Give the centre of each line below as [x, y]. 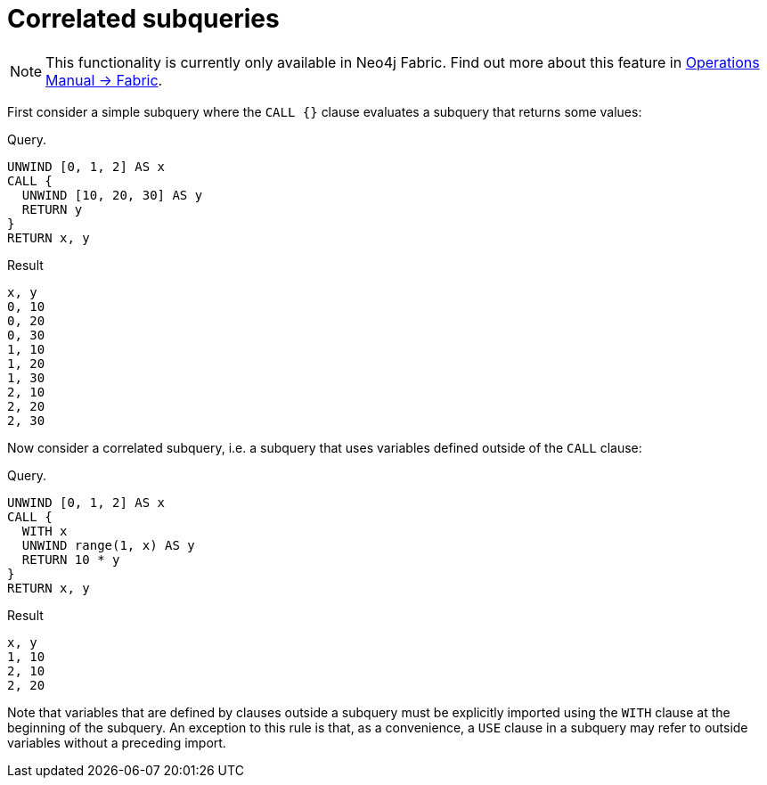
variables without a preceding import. [117, 742]
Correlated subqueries [143, 19]
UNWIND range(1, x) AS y [108, 545]
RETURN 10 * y [71, 559]
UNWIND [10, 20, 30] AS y [112, 195]
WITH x [45, 531]
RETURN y [52, 209]
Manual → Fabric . [104, 80]
